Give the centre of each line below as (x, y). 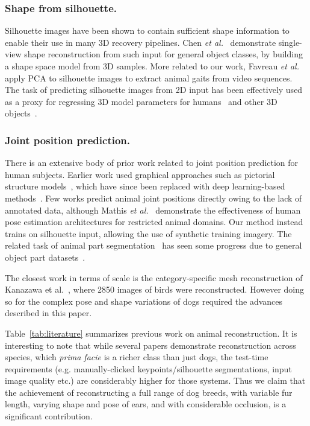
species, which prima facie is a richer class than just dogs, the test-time (137, 357)
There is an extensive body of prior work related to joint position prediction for (152, 163)
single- (290, 42)
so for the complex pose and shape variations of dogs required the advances (144, 301)
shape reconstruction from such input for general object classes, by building (163, 54)
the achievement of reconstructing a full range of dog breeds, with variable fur (149, 392)
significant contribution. (49, 416)
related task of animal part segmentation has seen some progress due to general (153, 245)
